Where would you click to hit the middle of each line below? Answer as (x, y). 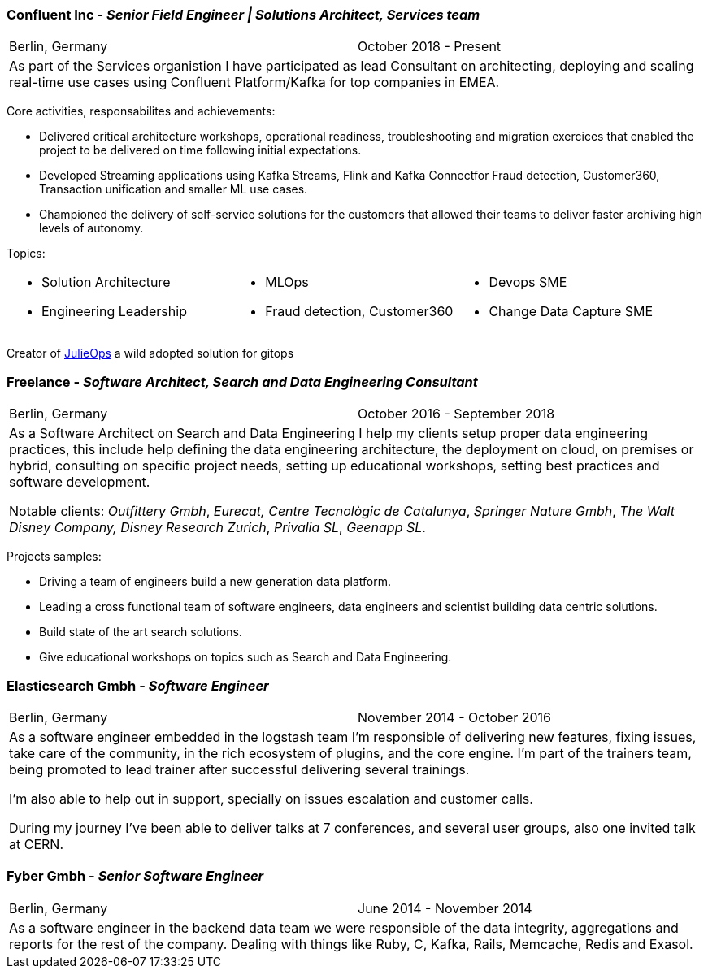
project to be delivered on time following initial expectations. (200, 150)
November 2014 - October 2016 (455, 717)
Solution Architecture (106, 282)
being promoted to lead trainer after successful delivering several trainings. (239, 769)
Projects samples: (54, 557)
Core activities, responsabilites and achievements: (141, 111)
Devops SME (528, 282)
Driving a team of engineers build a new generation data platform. (215, 582)
